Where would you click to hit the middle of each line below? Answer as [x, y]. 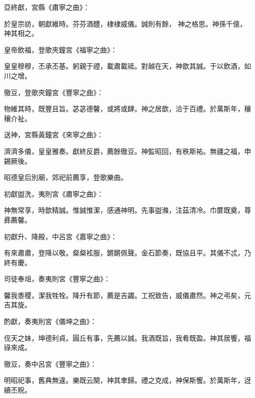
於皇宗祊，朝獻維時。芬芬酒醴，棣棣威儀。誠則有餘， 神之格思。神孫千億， [125, 23]
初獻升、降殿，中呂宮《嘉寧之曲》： [61, 236]
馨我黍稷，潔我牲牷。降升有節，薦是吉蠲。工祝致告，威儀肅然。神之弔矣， [124, 295]
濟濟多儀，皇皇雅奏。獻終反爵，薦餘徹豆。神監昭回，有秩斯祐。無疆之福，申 [127, 151]
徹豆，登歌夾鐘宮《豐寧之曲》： [54, 92]
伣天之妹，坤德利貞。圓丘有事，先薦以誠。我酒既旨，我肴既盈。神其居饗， [124, 337]
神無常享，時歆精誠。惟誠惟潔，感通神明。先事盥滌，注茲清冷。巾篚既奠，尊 [127, 210]
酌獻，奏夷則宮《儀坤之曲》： [50, 321]
